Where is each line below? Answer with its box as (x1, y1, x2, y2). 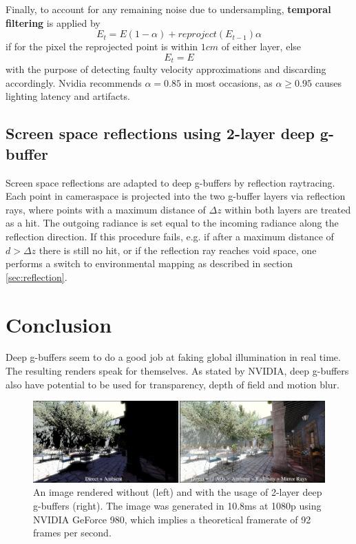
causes (315, 75, 342, 90)
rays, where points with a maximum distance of (6, 202, 206, 216)
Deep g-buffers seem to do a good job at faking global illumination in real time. (6, 350, 341, 364)
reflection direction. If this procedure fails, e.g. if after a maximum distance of (6, 229, 334, 243)
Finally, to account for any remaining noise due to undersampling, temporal (6, 2, 331, 16)
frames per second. (33, 525, 112, 540)
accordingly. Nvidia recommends (6, 75, 142, 90)
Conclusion (6, 310, 112, 338)
